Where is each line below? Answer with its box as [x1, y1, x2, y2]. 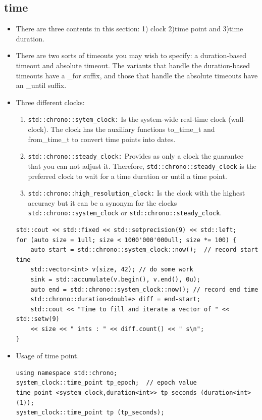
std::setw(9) [16, 315, 60, 323]
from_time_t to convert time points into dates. [28, 133, 176, 144]
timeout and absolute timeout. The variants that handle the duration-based [16, 60, 250, 70]
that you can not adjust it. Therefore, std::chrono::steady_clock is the [28, 160, 256, 171]
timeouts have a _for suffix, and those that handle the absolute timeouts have [16, 70, 258, 80]
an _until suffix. [16, 80, 67, 90]
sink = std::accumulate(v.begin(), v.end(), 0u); [30, 275, 200, 283]
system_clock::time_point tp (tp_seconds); [16, 409, 165, 416]
